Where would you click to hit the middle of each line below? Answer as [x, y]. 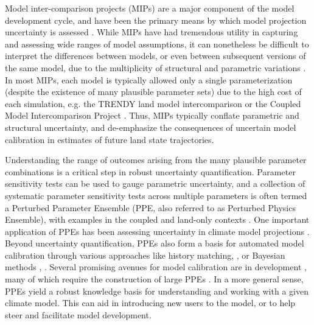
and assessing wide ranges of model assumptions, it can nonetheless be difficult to [157, 44]
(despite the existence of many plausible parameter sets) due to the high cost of [153, 92]
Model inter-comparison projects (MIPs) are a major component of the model [150, 8]
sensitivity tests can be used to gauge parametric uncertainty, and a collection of [155, 183]
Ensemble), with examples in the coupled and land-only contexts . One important [157, 219]
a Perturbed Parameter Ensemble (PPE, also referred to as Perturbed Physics [150, 207]
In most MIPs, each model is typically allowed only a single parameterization [149, 79]
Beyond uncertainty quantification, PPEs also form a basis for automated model [155, 243]
